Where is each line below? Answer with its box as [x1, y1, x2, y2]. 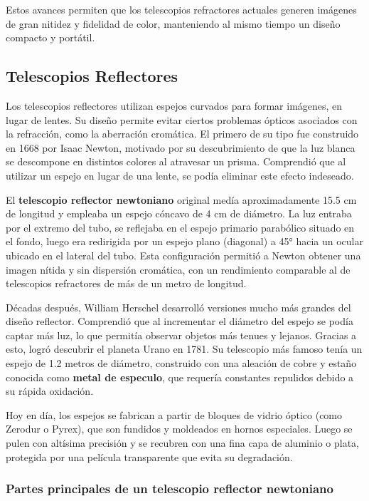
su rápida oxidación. [6, 383, 94, 398]
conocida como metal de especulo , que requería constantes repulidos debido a [6, 369, 354, 384]
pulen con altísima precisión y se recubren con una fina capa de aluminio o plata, [6, 435, 359, 450]
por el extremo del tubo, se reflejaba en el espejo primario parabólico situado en [6, 219, 355, 234]
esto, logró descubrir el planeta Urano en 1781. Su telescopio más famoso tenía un [6, 341, 363, 356]
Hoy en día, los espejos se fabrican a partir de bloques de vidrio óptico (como [6, 407, 343, 422]
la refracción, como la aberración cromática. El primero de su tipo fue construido [6, 126, 359, 141]
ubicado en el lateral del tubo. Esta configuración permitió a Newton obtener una [6, 247, 361, 262]
